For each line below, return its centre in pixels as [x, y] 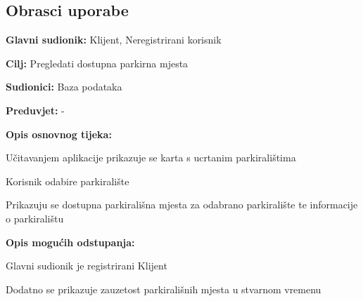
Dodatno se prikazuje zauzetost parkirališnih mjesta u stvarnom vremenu [164, 289]
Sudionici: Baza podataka [64, 87]
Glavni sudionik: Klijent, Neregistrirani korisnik [114, 40]
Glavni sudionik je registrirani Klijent [87, 266]
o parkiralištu [35, 218]
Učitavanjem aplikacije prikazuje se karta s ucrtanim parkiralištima [151, 158]
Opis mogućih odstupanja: [70, 242]
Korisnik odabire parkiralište [68, 181]
